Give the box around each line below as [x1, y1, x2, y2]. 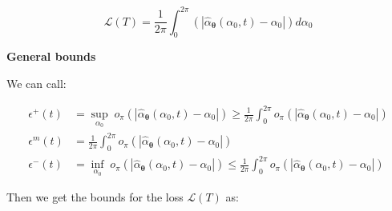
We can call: [6, 74, 67, 91]
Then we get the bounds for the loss [6, 189, 184, 205]
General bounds [6, 48, 96, 65]
